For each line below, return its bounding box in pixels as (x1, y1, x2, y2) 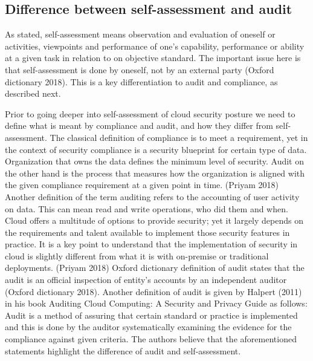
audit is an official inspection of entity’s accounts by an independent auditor (5, 273, 287, 286)
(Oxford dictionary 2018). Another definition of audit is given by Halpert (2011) (5, 285, 302, 298)
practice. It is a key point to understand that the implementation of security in (5, 238, 298, 250)
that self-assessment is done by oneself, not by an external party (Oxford (5, 63, 274, 76)
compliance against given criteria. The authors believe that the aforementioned (5, 333, 297, 345)
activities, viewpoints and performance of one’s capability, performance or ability (5, 39, 305, 52)
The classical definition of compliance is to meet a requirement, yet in (50, 131, 308, 143)
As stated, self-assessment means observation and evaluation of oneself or (5, 28, 276, 41)
